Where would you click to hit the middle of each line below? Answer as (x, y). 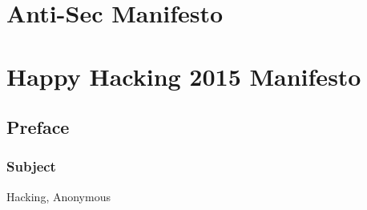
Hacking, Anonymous (58, 196)
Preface (38, 127)
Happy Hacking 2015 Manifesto (184, 76)
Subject (31, 166)
